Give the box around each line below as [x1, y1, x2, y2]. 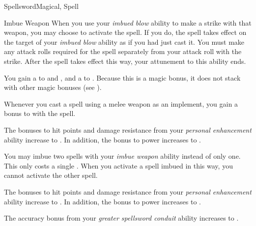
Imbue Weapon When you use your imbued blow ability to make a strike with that [4, 17, 252, 28]
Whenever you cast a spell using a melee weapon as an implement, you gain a [4, 98, 238, 109]
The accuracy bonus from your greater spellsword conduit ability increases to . [4, 213, 239, 223]
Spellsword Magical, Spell [4, 1, 79, 11]
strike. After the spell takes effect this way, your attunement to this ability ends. [4, 56, 246, 66]
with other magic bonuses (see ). [4, 82, 102, 92]
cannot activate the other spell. [4, 170, 98, 180]
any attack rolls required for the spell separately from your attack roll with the [4, 46, 242, 56]
